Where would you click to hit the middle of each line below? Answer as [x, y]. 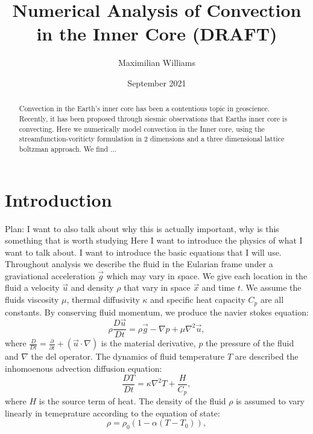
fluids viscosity [32, 300]
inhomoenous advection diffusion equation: [84, 368]
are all [272, 300]
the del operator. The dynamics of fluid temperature [128, 356]
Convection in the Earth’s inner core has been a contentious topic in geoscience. [144, 108]
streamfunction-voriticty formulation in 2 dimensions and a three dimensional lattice [152, 139]
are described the [267, 356]
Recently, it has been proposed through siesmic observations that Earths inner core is [153, 118]
